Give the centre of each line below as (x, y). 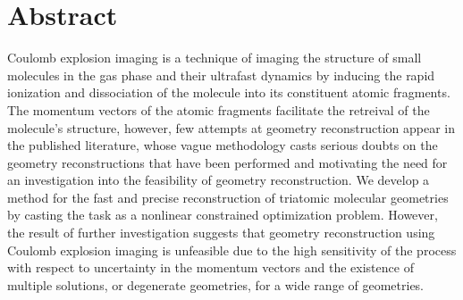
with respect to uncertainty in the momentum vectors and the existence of (210, 267)
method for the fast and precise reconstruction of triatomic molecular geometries (228, 197)
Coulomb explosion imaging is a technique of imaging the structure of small (215, 58)
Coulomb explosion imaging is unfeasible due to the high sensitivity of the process (232, 250)
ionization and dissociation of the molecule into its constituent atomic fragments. (229, 92)
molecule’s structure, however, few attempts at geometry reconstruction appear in (231, 127)
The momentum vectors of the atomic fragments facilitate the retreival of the (219, 109)
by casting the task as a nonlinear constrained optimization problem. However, (223, 215)
